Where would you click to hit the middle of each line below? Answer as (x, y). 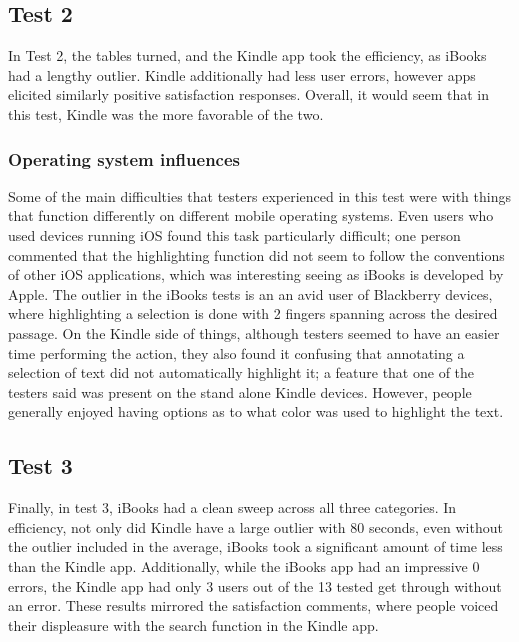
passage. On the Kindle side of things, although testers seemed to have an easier (254, 332)
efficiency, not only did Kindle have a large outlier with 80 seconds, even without (255, 526)
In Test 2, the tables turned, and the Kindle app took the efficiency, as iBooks (247, 55)
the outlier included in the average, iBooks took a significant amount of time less (255, 546)
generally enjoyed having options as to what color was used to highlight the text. (256, 411)
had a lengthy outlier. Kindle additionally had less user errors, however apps (242, 74)
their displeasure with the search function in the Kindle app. (193, 624)
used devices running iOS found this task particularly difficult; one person (234, 234)
